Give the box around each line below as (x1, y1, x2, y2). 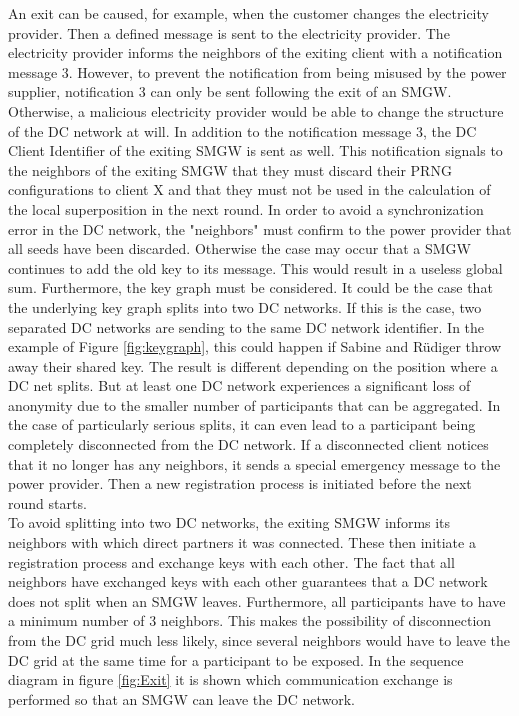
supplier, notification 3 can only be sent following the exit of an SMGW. (8, 81, 452, 102)
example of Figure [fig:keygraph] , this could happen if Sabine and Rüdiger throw (8, 336, 502, 357)
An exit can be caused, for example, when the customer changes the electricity (8, 3, 489, 23)
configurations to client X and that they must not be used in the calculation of (8, 179, 491, 200)
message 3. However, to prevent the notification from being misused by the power (8, 61, 507, 82)
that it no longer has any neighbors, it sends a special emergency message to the (8, 453, 501, 474)
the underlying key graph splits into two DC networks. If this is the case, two (8, 296, 482, 317)
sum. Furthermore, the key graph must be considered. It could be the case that (8, 277, 493, 298)
